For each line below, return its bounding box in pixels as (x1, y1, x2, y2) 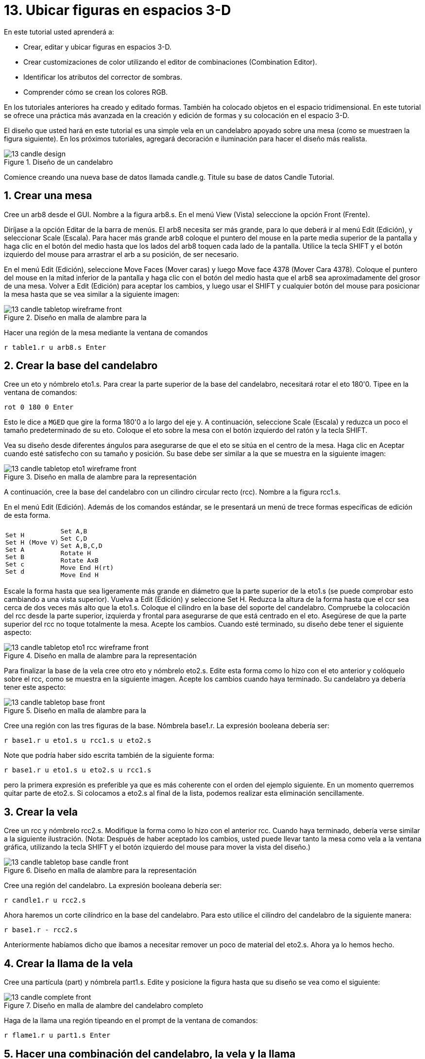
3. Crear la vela (4, 805, 78, 818)
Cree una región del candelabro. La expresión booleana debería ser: (4, 881, 222, 890)
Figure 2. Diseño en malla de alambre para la (4, 313, 147, 322)
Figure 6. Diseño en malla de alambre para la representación (4, 866, 197, 875)
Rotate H (60, 549, 91, 557)
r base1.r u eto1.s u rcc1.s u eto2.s (4, 736, 152, 745)
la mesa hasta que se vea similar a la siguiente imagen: (4, 290, 180, 298)
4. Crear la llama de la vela (4, 957, 133, 970)
